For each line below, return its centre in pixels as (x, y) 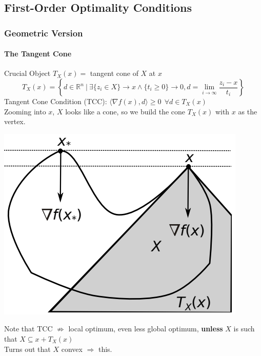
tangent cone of (114, 73)
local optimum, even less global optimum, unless (146, 329)
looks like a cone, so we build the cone (125, 111)
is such (244, 329)
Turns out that (27, 349)
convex (72, 349)
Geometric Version (44, 33)
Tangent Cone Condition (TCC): (56, 101)
